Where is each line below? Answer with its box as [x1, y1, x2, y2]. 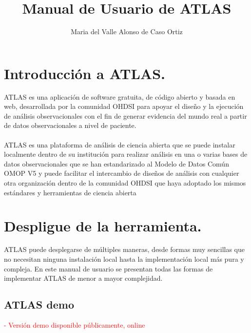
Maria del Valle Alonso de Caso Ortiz [71, 26, 183, 37]
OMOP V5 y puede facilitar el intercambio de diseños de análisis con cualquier [4, 168, 239, 178]
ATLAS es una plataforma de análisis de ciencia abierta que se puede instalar [4, 139, 235, 149]
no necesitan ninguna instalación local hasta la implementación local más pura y [4, 253, 244, 264]
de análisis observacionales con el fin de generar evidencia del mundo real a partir [4, 110, 247, 121]
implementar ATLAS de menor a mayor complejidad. [4, 273, 163, 283]
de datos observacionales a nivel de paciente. [4, 120, 136, 130]
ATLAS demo [4, 297, 74, 312]
